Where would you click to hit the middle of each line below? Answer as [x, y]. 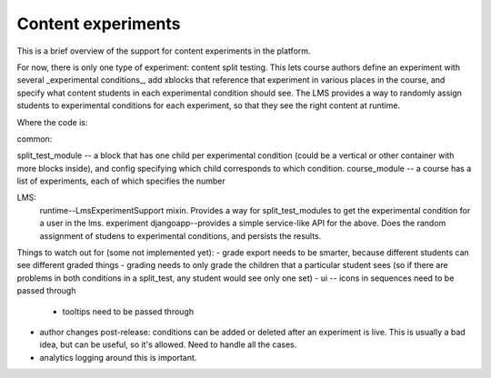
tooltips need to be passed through [128, 311]
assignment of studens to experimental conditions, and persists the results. [180, 235]
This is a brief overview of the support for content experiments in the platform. [164, 51]
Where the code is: [52, 122]
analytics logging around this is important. [118, 357]
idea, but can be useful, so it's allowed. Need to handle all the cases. [168, 344]
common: [35, 139]
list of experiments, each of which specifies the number [121, 181]
